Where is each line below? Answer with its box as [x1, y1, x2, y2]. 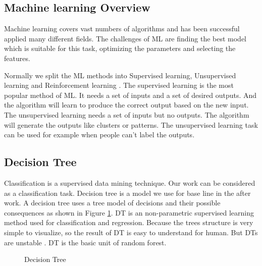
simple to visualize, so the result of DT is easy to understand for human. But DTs [4, 227, 258, 237]
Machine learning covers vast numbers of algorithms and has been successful [4, 23, 240, 34]
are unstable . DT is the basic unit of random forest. [4, 237, 167, 247]
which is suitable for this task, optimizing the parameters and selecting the [4, 43, 236, 54]
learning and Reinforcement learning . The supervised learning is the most [4, 80, 234, 90]
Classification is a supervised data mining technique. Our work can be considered [4, 177, 255, 188]
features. [4, 52, 30, 63]
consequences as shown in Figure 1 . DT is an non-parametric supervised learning [4, 207, 254, 218]
